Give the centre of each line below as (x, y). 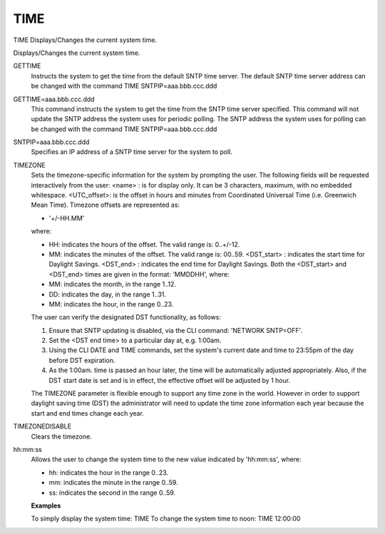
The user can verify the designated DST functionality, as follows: (126, 317)
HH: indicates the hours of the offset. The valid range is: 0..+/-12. (144, 244)
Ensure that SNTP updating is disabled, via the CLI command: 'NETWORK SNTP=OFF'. (176, 330)
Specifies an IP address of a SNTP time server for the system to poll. (132, 152)
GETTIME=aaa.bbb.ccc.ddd (54, 99)
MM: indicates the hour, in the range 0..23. (111, 304)
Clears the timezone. (61, 436)
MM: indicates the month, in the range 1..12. (112, 284)
